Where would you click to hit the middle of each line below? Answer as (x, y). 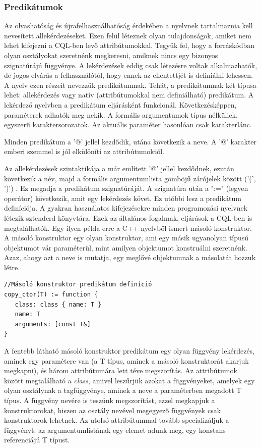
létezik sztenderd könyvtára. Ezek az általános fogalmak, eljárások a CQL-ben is (128, 217)
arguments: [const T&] (53, 324)
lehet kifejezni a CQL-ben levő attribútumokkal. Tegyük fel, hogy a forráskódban (129, 45)
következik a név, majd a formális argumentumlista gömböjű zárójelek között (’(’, (130, 178)
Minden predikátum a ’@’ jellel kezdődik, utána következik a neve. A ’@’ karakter (130, 141)
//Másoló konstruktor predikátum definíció (78, 285)
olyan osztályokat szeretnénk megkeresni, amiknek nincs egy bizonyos (111, 55)
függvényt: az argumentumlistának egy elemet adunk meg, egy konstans (115, 430)
